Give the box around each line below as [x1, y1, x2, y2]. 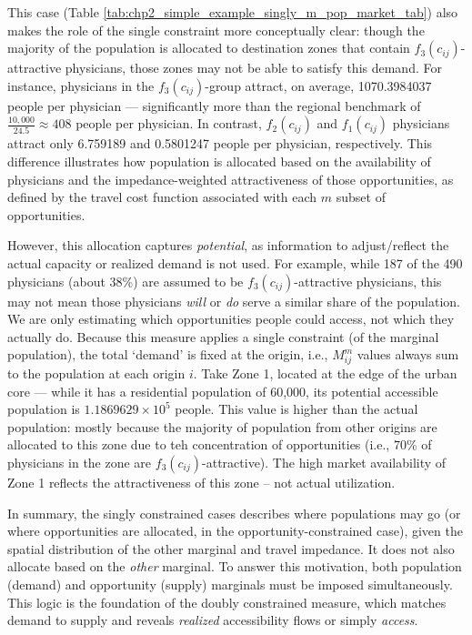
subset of [336, 187, 386, 207]
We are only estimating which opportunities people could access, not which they [7, 309, 455, 328]
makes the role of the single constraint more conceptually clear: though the [7, 20, 425, 39]
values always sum [357, 345, 459, 364]
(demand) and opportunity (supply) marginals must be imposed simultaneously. [7, 574, 453, 593]
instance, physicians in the [7, 76, 155, 95]
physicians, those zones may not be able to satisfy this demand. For [65, 58, 442, 77]
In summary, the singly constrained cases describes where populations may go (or [7, 503, 461, 522]
